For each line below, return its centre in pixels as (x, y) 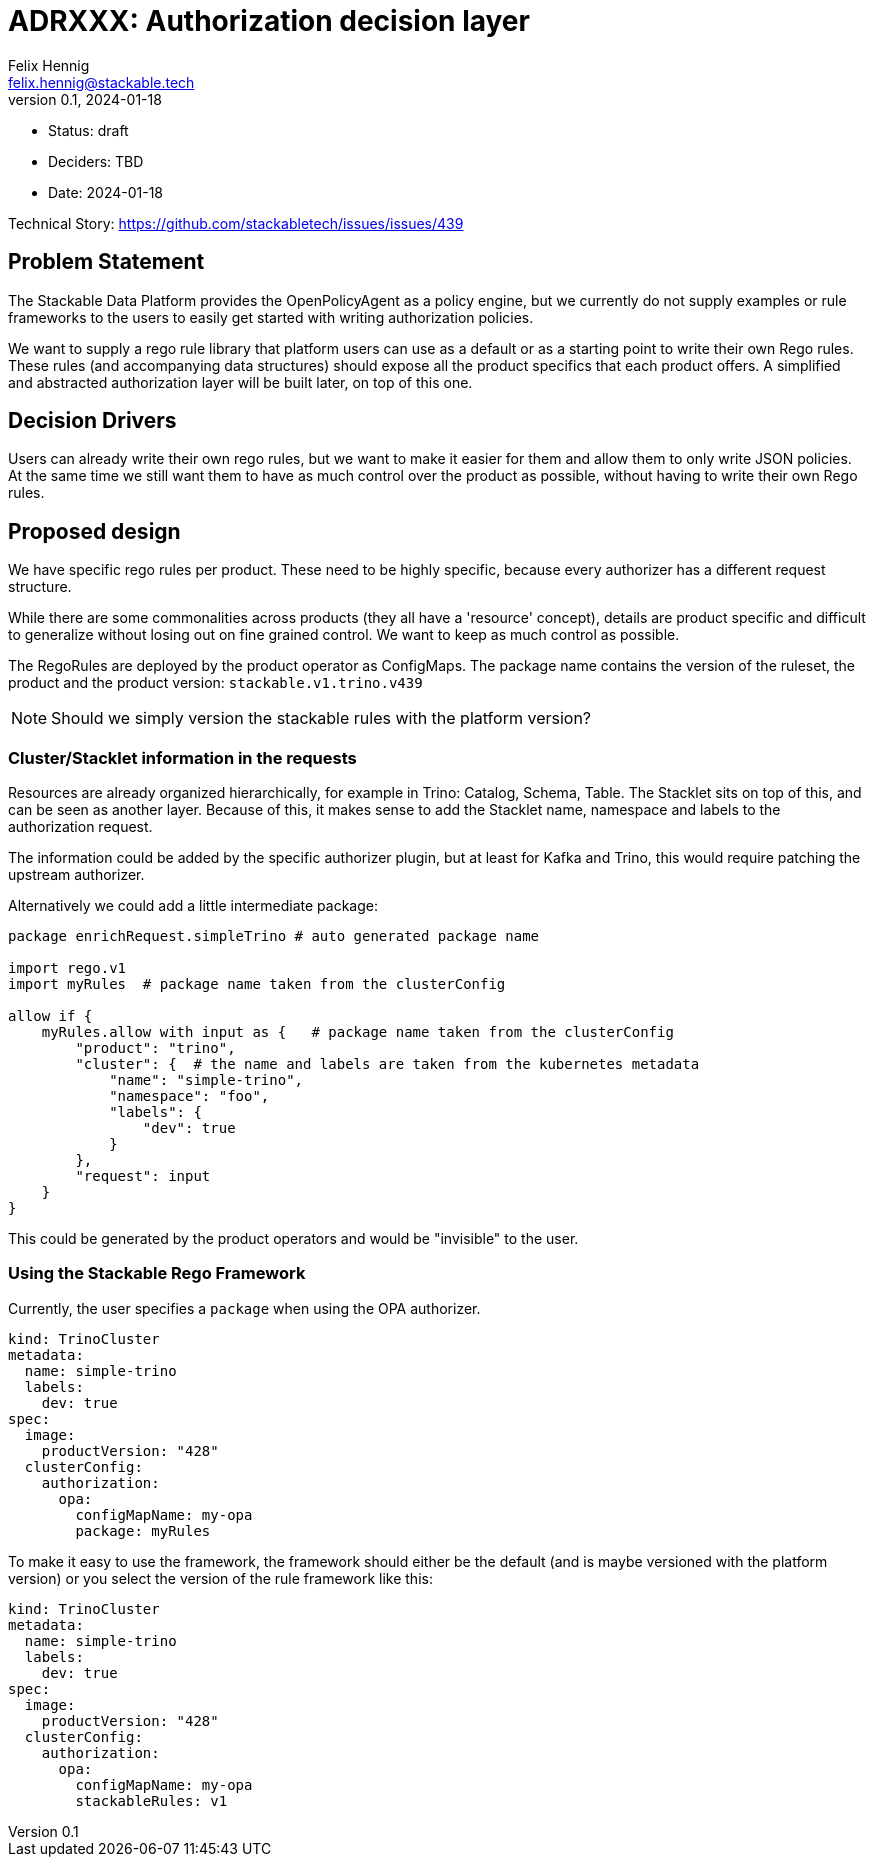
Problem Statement (106, 262)
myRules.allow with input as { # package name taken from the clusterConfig (357, 1032)
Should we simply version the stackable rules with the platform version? (321, 718)
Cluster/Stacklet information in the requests (182, 757)
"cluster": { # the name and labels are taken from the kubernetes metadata (387, 1064)
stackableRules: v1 (151, 1800)
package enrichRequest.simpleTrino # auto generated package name (274, 936)
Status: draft (88, 130)
